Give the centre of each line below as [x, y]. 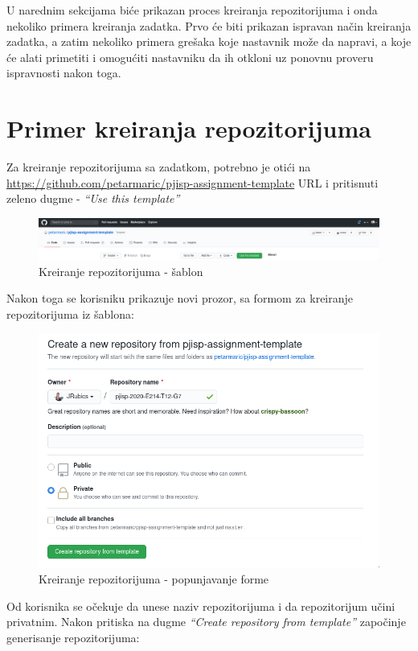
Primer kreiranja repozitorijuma [189, 128]
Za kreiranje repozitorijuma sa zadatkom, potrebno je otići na [159, 167]
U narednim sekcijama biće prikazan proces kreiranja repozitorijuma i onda [192, 10]
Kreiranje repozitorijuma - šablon [121, 271]
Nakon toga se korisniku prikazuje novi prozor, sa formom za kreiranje [180, 298]
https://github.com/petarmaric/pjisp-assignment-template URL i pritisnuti [193, 182]
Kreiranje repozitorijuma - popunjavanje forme [154, 579]
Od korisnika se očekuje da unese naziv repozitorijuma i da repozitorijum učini [201, 606]
